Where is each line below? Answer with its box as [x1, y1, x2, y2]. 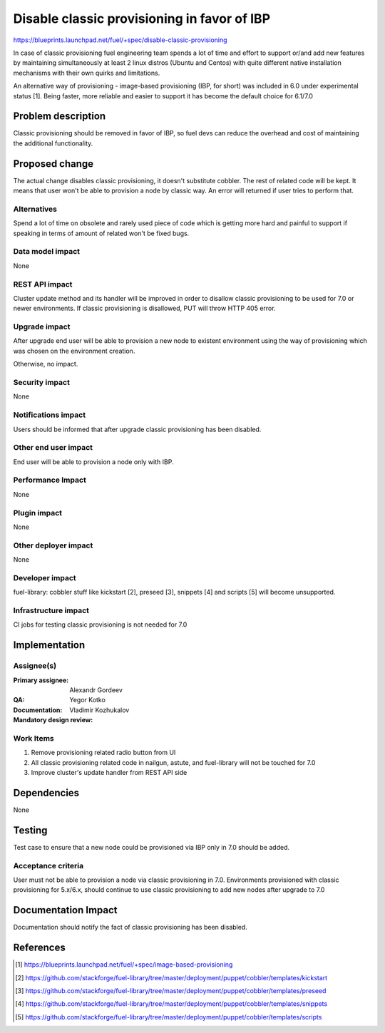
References [13, 942, 66, 954]
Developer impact [13, 572, 76, 582]
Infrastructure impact [13, 605, 89, 615]
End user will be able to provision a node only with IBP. [13, 457, 174, 466]
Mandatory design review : [13, 716, 93, 724]
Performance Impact [13, 475, 87, 485]
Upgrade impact [13, 322, 71, 332]
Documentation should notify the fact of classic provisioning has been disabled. [13, 923, 247, 932]
